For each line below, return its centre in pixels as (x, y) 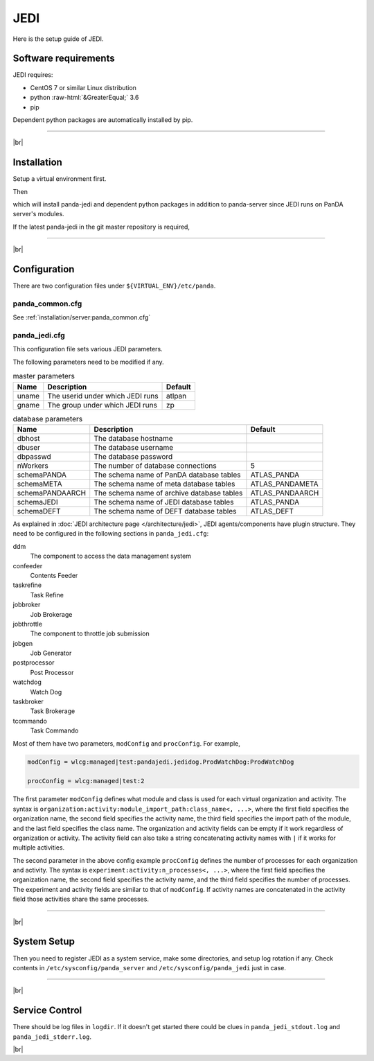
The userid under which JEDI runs (103, 396)
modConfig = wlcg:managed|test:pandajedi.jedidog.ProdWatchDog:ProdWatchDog (161, 762)
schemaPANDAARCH (52, 493)
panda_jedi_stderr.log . (52, 1037)
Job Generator (51, 653)
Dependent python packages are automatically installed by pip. (103, 120)
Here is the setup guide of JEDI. (58, 39)
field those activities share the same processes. (81, 899)
